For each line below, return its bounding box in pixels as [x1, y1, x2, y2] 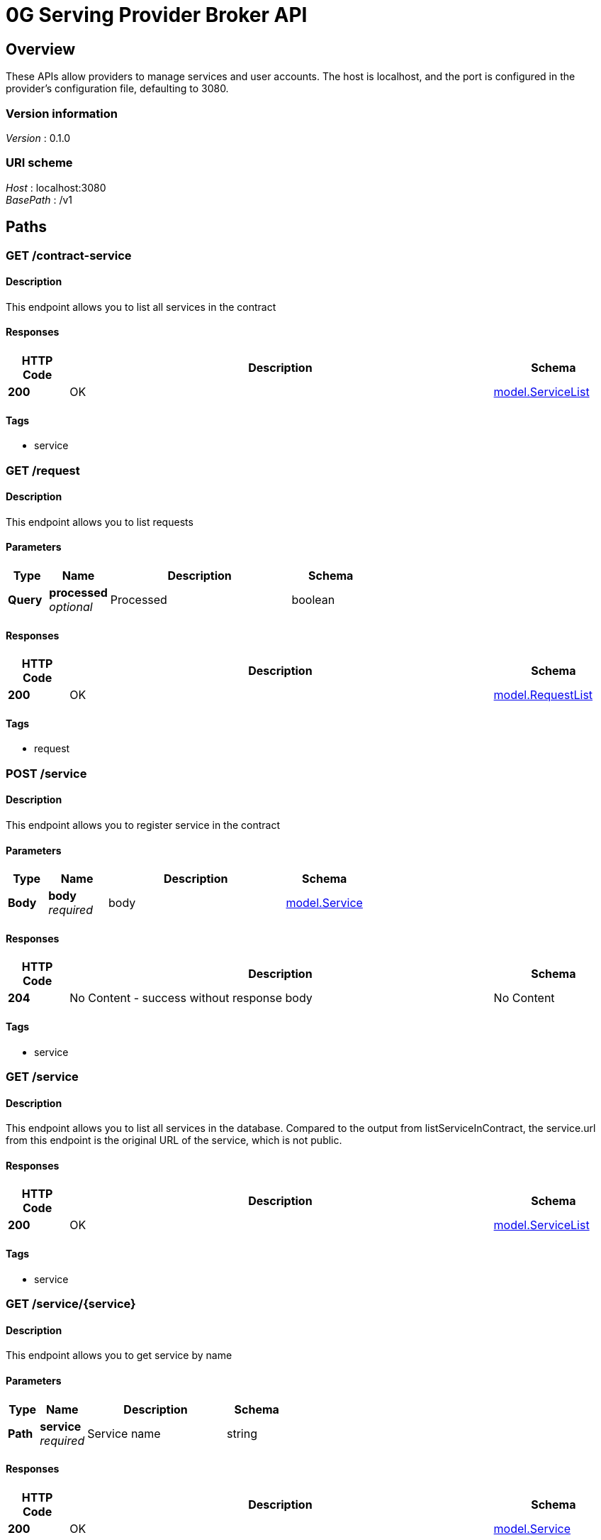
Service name [87, 1426, 161, 1441]
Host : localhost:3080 [6, 181, 106, 194]
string [226, 1426, 257, 1441]
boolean [291, 592, 335, 607]
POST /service [6, 766, 87, 781]
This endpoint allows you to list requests [6, 515, 193, 528]
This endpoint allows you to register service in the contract [6, 819, 281, 832]
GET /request [6, 463, 80, 478]
